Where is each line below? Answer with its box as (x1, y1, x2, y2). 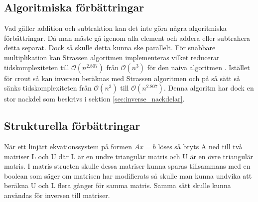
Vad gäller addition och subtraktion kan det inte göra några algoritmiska (4, 23, 227, 33)
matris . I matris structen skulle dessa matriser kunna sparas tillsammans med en (4, 161, 251, 171)
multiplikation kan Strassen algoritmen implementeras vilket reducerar (4, 52, 220, 62)
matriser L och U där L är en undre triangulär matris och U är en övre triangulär (4, 151, 254, 161)
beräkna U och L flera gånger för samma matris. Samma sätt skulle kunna (4, 180, 231, 191)
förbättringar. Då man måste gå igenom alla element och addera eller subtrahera (4, 32, 251, 43)
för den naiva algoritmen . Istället (147, 62, 250, 72)
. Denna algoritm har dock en (163, 83, 254, 93)
